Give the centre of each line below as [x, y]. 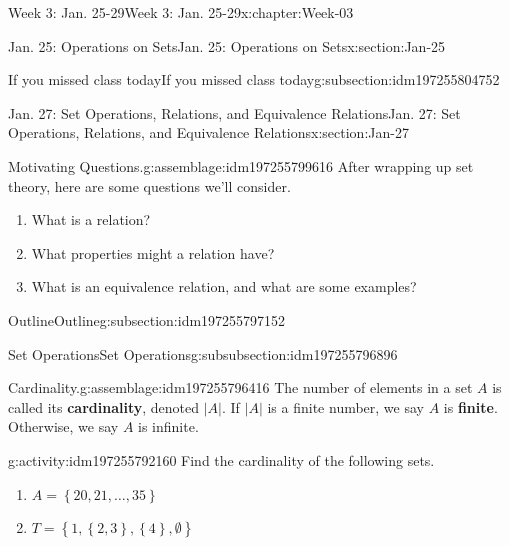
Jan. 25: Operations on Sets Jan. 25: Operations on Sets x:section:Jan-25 [227, 45]
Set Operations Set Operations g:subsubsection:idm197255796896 [203, 353]
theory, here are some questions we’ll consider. [149, 185]
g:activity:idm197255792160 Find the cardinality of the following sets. [221, 459]
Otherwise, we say [63, 426]
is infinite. [168, 426]
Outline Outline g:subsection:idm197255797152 [147, 319]
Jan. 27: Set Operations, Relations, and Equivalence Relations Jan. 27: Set [234, 112]
